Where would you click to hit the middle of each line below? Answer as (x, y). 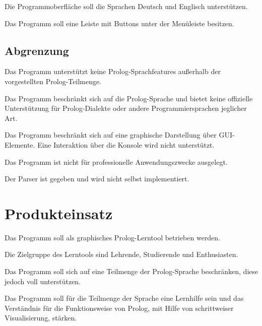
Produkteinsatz (59, 213)
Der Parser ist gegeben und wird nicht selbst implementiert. (97, 179)
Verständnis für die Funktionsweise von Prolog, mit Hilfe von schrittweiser (119, 308)
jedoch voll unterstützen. (43, 281)
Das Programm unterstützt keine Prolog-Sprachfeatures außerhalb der (113, 71)
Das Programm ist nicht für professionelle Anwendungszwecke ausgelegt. (116, 161)
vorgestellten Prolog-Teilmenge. (53, 81)
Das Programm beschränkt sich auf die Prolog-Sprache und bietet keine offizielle (129, 98)
